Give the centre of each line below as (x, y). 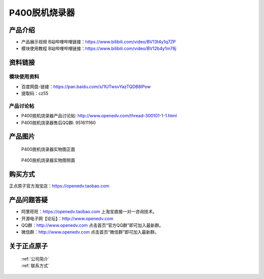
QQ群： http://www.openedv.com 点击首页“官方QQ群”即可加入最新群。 (92, 225)
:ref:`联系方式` (35, 266)
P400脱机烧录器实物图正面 (48, 149)
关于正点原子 (28, 246)
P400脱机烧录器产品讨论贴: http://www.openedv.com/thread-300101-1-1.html (99, 116)
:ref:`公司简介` (35, 258)
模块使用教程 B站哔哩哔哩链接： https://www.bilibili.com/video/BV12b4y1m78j (99, 48)
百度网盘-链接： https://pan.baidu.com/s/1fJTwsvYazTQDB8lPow (86, 86)
